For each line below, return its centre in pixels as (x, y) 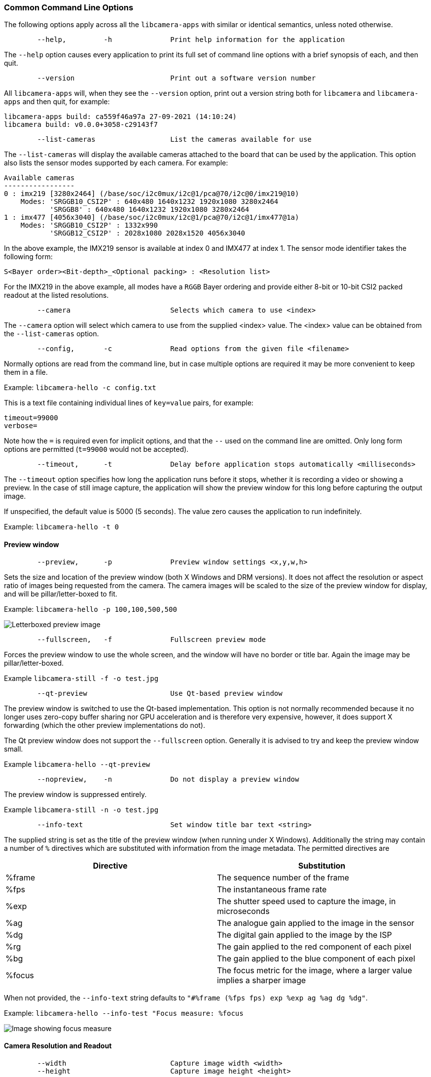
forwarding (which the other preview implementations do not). (105, 725)
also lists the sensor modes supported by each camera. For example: (116, 163)
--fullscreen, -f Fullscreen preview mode (152, 639)
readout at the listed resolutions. (56, 295)
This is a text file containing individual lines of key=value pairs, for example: (129, 403)
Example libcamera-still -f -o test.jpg (81, 678)
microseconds (243, 911)
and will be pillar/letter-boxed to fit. (61, 594)
